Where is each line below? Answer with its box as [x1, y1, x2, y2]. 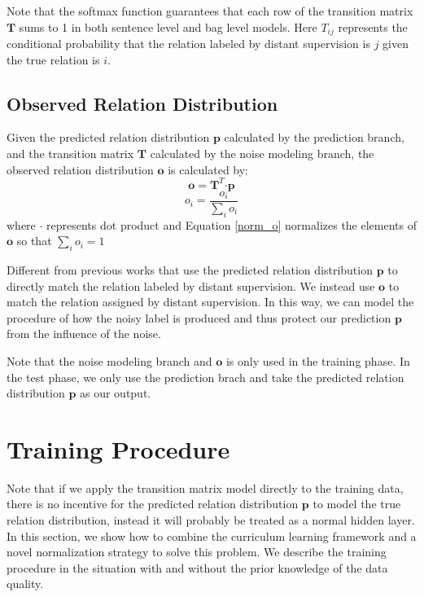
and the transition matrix [7, 145, 134, 162]
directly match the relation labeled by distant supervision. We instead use [7, 277, 375, 294]
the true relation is [7, 50, 100, 68]
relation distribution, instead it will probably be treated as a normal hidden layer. [7, 511, 415, 529]
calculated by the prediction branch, [224, 129, 404, 146]
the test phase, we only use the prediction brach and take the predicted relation [7, 368, 404, 385]
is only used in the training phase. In [225, 352, 410, 369]
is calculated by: [168, 160, 248, 178]
